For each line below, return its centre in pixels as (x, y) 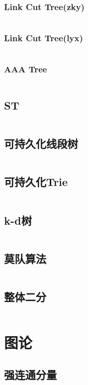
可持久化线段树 (41, 143)
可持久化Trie (36, 182)
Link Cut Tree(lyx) (44, 38)
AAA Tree (26, 69)
